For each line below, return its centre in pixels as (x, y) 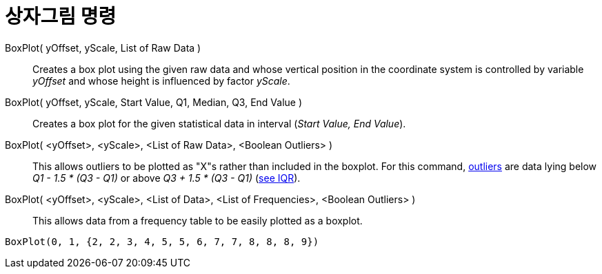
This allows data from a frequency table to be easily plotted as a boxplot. (198, 220)
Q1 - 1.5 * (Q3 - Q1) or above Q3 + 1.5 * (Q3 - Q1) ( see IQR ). (167, 178)
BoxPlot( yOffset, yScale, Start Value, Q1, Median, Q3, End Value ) (154, 102)
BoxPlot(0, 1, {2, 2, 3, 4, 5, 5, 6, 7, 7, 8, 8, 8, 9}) (162, 241)
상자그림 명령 (61, 17)
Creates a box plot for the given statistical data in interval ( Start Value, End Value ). (219, 123)
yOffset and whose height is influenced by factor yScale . (161, 81)
